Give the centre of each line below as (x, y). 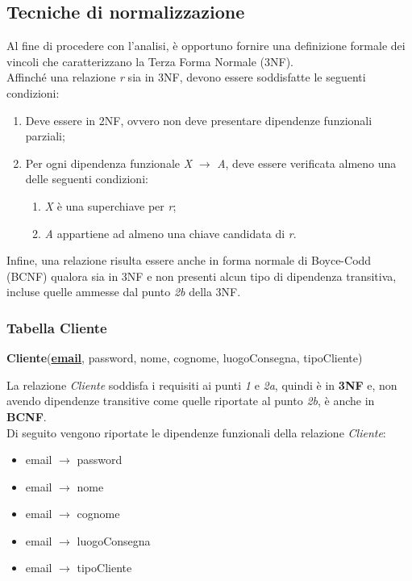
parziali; (45, 136)
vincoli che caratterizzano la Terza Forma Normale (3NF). (150, 61)
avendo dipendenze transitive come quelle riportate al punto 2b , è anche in (191, 401)
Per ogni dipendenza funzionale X (109, 163)
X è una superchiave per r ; (110, 205)
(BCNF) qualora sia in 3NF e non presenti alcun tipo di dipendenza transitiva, (202, 276)
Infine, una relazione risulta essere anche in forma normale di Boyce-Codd (189, 260)
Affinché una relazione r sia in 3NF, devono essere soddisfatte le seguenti (186, 77)
